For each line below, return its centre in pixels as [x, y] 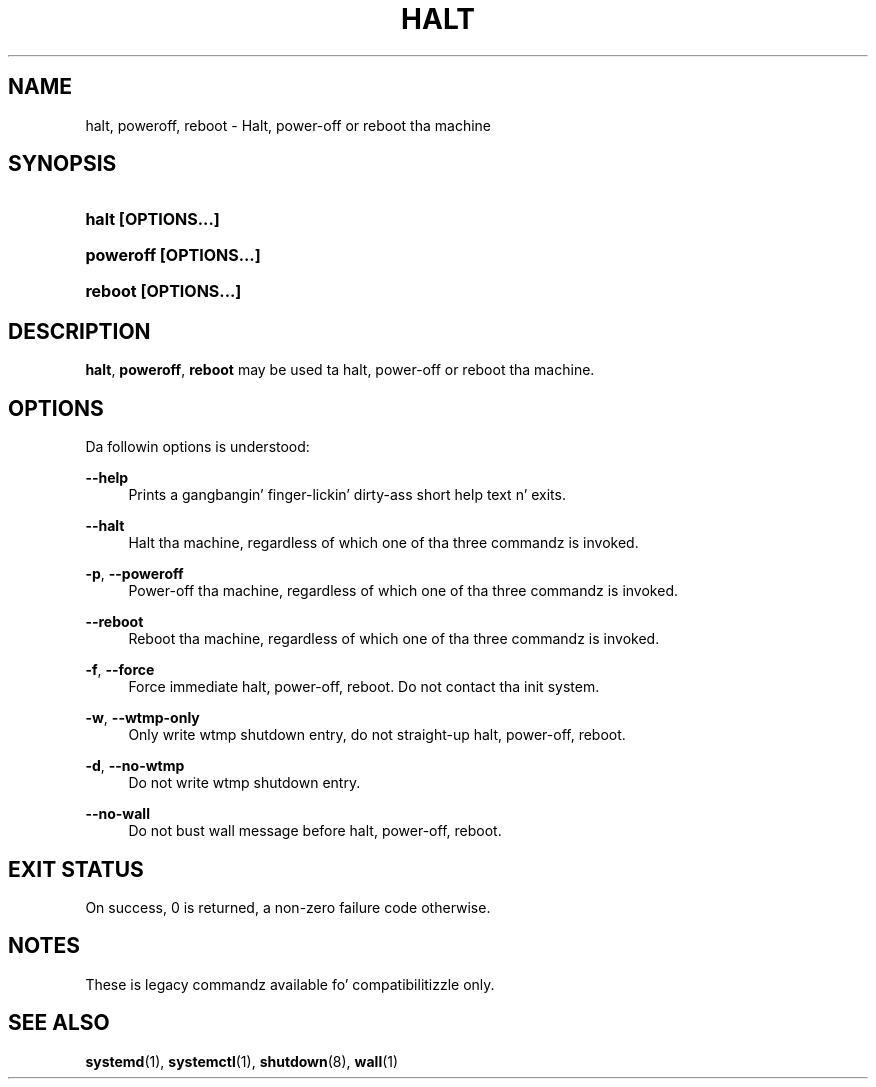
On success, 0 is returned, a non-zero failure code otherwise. [288, 907]
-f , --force [120, 670]
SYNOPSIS [62, 164]
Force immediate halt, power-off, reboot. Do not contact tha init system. [364, 687]
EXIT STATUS [76, 869]
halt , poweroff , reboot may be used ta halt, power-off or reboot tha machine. [340, 370]
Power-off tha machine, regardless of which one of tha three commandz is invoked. [403, 591]
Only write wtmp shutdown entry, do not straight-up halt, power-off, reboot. [377, 735]
